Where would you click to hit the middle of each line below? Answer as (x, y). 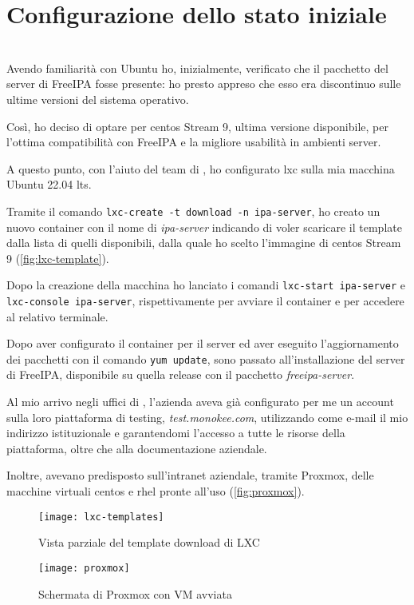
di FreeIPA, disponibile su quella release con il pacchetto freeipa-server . (181, 374)
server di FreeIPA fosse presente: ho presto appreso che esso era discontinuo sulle (204, 84)
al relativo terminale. (57, 316)
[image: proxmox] (84, 568)
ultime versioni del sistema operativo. (98, 99)
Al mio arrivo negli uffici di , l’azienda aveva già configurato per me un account (200, 402)
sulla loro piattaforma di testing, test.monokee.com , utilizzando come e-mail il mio (207, 417)
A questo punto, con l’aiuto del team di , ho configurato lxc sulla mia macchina (201, 168)
